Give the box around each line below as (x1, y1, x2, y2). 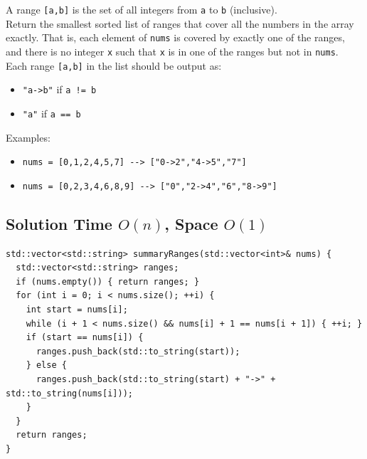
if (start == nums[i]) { (26, 332, 144, 343)
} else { (26, 360, 67, 371)
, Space (164, 212, 218, 234)
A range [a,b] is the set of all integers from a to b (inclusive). (6, 2, 277, 16)
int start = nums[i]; (26, 305, 128, 315)
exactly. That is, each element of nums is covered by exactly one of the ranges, (6, 30, 345, 45)
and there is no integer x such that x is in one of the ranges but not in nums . (6, 43, 339, 58)
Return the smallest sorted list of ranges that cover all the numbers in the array (6, 16, 354, 31)
